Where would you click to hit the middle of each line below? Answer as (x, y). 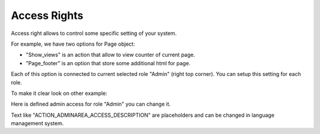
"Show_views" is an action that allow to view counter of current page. (111, 55)
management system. (37, 123)
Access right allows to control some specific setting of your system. (94, 33)
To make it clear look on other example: (59, 93)
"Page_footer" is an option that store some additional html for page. (108, 63)
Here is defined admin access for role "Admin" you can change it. (91, 104)
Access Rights (47, 15)
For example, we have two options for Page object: (73, 44)
